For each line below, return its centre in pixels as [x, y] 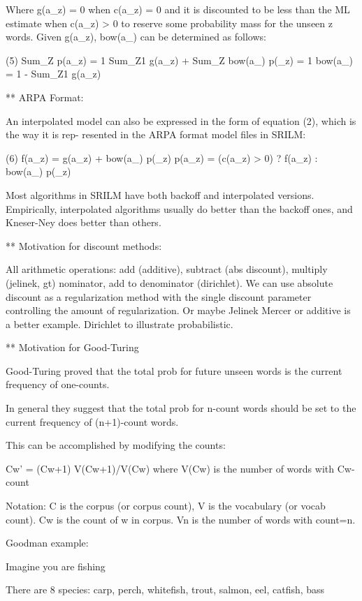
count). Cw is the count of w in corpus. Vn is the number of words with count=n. [181, 519]
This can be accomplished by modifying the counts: [116, 445]
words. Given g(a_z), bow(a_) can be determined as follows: [136, 37]
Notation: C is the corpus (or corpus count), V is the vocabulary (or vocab [166, 506]
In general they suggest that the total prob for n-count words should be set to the [181, 408]
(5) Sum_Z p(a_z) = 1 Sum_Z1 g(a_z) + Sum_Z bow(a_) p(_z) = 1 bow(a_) [179, 60]
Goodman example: [47, 543]
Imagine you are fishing [56, 566]
